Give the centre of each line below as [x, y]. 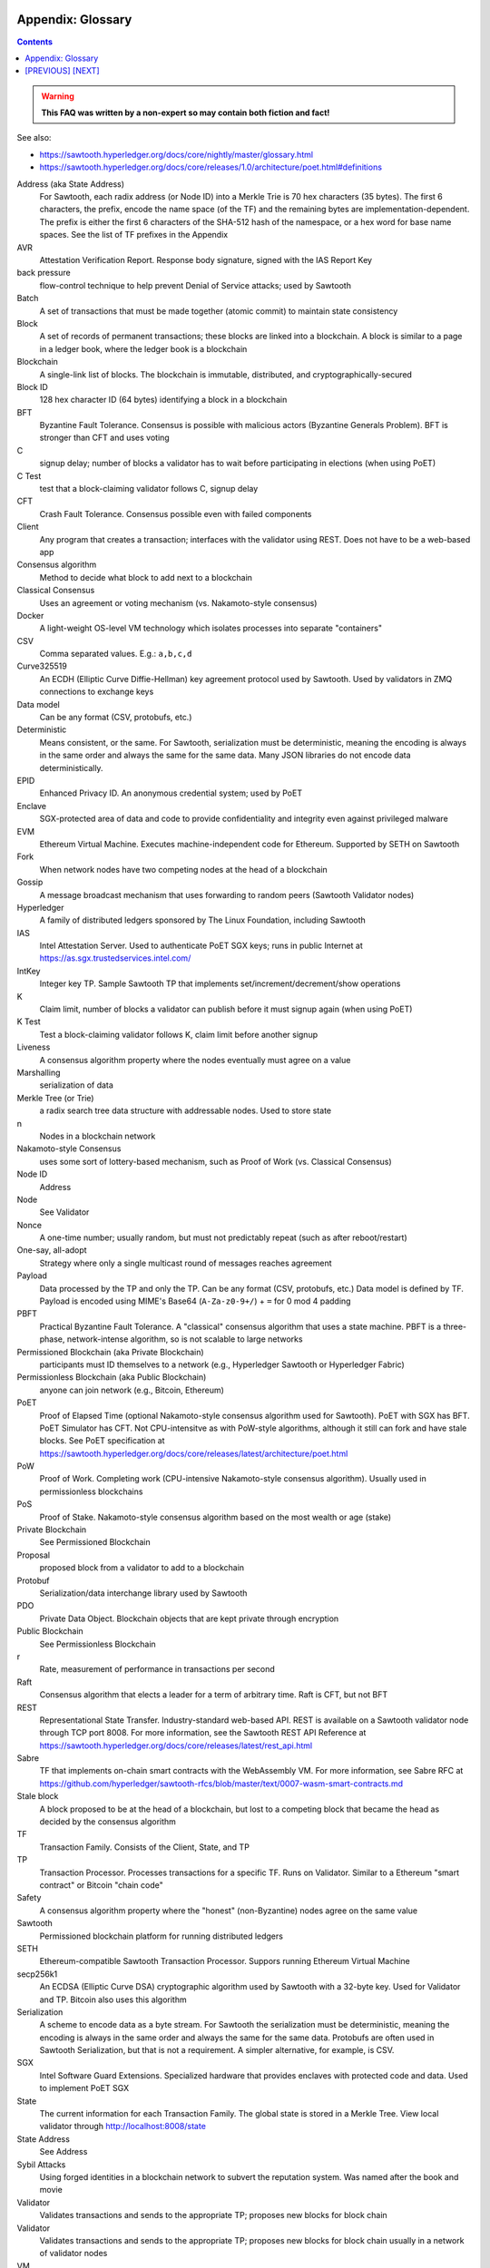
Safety [29, 1898]
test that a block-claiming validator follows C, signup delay [149, 489]
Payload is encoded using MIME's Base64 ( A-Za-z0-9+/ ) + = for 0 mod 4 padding [195, 1301]
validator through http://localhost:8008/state [122, 2126]
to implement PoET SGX [84, 2088]
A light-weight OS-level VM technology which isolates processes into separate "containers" [211, 628]
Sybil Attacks [41, 2165]
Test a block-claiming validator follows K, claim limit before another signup [178, 1034]
